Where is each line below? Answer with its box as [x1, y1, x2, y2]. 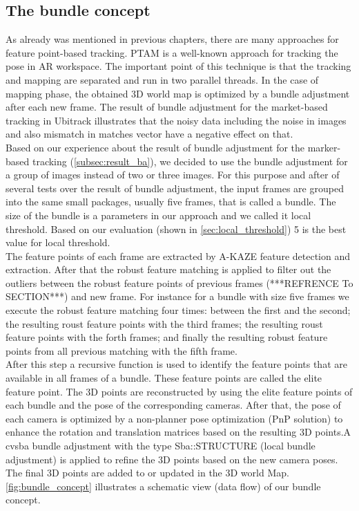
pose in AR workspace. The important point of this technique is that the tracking [6, 59, 351, 73]
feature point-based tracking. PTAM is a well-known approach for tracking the [6, 45, 338, 59]
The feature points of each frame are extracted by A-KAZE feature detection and [6, 248, 350, 263]
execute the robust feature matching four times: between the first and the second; [6, 303, 351, 317]
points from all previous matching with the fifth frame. [6, 343, 237, 357]
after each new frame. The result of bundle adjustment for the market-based [6, 100, 328, 114]
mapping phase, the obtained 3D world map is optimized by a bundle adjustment [6, 86, 350, 100]
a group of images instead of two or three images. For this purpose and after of [6, 167, 340, 182]
